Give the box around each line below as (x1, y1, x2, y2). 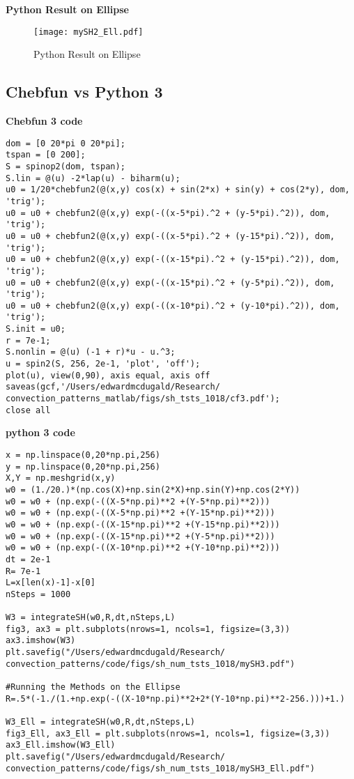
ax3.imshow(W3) (6, 635, 76, 646)
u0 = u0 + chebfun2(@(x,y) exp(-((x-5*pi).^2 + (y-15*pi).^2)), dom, (6, 231, 335, 241)
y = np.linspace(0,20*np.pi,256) (6, 461, 160, 472)
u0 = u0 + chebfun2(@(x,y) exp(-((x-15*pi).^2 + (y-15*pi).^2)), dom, (6, 254, 340, 265)
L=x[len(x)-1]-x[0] (6, 578, 95, 588)
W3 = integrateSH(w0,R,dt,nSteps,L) (6, 612, 176, 623)
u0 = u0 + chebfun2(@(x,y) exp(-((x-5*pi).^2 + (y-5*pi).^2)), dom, (6, 208, 330, 218)
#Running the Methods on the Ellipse (6, 682, 180, 693)
